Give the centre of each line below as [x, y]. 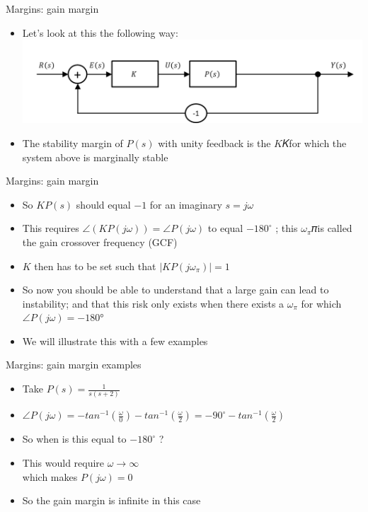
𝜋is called [332, 228]
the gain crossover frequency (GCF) [100, 242]
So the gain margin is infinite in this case [111, 500]
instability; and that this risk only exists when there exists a [153, 303]
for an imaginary [186, 204]
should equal [103, 204]
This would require [63, 462]
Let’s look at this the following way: [100, 32]
